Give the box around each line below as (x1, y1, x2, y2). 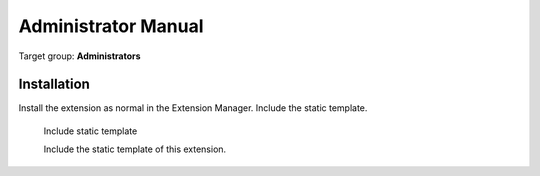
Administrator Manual (18, 15, 204, 37)
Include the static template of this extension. (43, 143, 227, 155)
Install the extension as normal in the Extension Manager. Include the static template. (18, 102, 368, 114)
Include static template (43, 125, 138, 137)
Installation (18, 76, 90, 93)
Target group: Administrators (18, 50, 141, 62)
